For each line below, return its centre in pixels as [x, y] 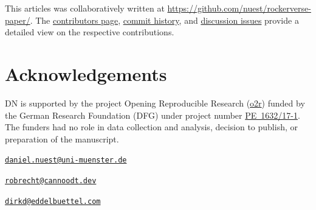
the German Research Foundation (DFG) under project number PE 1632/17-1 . [153, 115]
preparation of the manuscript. [62, 138]
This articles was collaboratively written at [85, 8]
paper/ [18, 20]
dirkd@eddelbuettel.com [53, 201]
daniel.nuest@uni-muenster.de [66, 160]
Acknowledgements [86, 73]
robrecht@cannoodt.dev [51, 180]
